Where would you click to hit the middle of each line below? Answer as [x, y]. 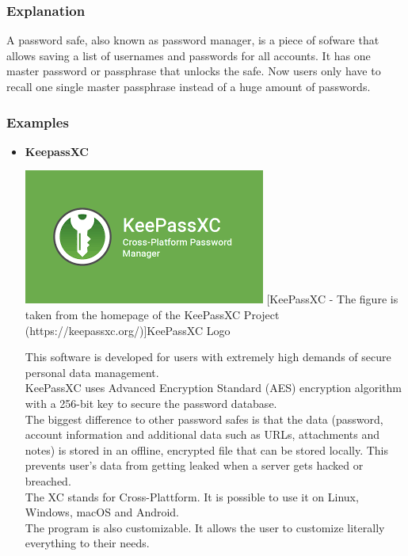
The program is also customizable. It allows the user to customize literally [205, 527]
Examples [38, 122]
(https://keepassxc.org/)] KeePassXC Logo [128, 330]
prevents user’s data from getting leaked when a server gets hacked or [194, 465]
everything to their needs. [87, 543]
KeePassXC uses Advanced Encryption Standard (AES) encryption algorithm [213, 388]
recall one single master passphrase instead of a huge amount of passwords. [189, 86]
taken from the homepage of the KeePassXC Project [152, 314]
